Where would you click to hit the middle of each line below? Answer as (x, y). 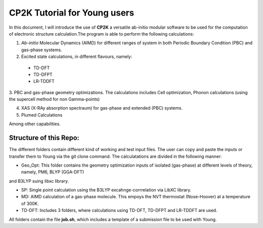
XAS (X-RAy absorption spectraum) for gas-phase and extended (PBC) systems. (102, 108)
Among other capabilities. (35, 124)
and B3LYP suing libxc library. (39, 181)
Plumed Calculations (42, 115)
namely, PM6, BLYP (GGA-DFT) (53, 172)
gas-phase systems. (42, 50)
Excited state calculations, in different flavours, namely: (77, 57)
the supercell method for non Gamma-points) (54, 99)
